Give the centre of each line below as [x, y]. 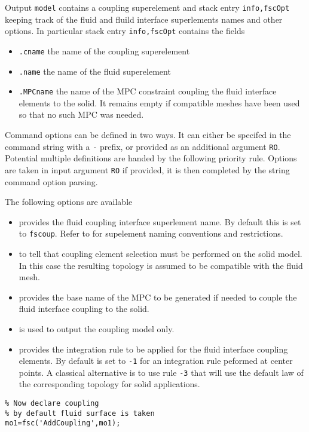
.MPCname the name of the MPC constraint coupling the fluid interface [148, 91]
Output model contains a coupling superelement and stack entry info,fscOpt [147, 7]
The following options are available [69, 202]
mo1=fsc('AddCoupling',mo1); [63, 423]
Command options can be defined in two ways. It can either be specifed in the [148, 135]
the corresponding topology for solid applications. [109, 384]
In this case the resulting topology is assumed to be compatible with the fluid [161, 265]
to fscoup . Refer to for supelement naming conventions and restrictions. [151, 233]
